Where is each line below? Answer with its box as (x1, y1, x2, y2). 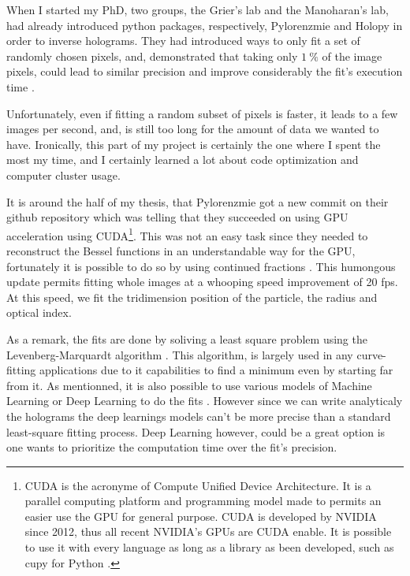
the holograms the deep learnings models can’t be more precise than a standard (6, 407, 391, 424)
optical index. (6, 304, 72, 321)
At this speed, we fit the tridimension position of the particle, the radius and (6, 288, 378, 305)
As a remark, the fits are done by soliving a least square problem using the (6, 330, 367, 347)
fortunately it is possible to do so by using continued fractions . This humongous (6, 258, 396, 274)
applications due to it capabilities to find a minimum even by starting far (39, 362, 393, 378)
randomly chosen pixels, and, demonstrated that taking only (6, 47, 298, 64)
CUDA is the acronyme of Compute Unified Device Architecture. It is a (24, 477, 371, 493)
